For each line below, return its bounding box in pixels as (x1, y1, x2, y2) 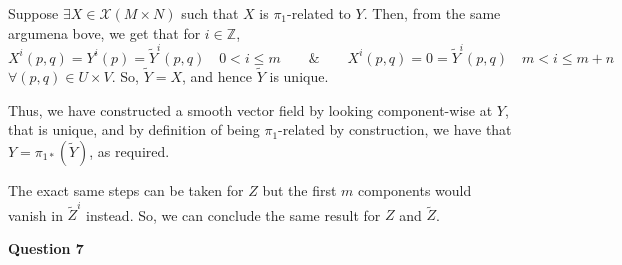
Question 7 (8, 237, 84, 258)
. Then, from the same (363, 3, 501, 23)
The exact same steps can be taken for (8, 179, 244, 200)
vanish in (8, 204, 63, 225)
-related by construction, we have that (278, 119, 512, 140)
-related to (287, 3, 351, 23)
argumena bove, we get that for (8, 22, 201, 43)
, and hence (182, 66, 253, 87)
